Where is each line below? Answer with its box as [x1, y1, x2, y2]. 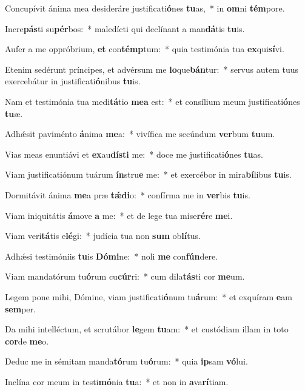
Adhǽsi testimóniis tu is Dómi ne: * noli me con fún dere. [5, 249, 218, 262]
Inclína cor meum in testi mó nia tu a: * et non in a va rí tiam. [5, 375, 229, 388]
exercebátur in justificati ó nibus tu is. [5, 75, 141, 87]
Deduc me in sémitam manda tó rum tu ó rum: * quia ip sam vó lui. [5, 355, 248, 368]
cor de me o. [5, 334, 49, 347]
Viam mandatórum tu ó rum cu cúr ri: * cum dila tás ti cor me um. [5, 270, 245, 283]
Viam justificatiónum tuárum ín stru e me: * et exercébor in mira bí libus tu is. [5, 168, 292, 181]
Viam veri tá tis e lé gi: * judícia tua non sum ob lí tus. [5, 229, 201, 242]
